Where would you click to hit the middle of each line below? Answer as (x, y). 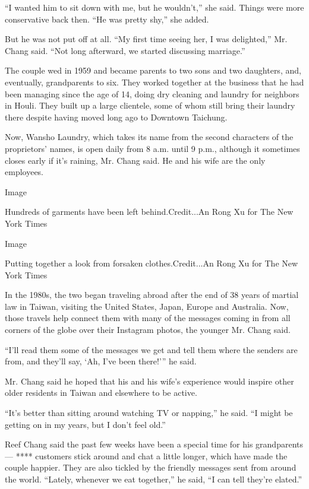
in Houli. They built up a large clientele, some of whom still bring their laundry (150, 105)
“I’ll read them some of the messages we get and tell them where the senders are (151, 349)
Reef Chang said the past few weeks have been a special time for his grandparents (154, 444)
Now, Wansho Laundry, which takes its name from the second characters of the (149, 137)
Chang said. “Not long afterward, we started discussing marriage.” (125, 50)
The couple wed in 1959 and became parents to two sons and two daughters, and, (153, 70)
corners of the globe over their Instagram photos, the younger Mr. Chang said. (148, 330)
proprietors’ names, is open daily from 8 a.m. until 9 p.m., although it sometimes (152, 148)
